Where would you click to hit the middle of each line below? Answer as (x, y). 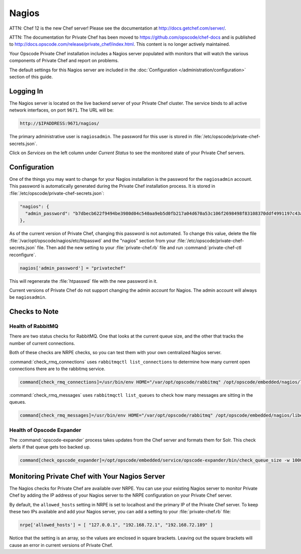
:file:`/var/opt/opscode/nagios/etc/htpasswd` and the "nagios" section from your (93, 241)
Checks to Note (34, 312)
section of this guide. (31, 77)
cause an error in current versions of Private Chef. (61, 545)
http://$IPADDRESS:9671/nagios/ (60, 124)
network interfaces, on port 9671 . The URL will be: (61, 110)
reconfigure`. (23, 255)
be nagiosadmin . (28, 297)
